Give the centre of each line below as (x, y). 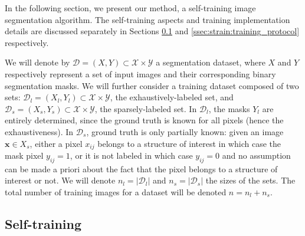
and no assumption (256, 155)
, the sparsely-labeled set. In (146, 108)
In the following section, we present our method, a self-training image (130, 8)
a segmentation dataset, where (211, 62)
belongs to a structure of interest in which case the (189, 143)
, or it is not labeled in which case (131, 155)
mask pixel (24, 155)
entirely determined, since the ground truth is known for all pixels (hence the (144, 120)
